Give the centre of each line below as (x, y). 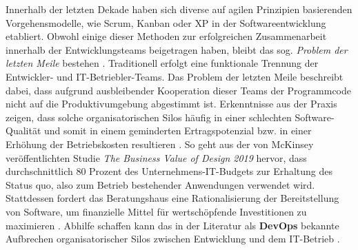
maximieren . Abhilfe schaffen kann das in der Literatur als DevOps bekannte (172, 225)
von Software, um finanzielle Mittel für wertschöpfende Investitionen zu (156, 211)
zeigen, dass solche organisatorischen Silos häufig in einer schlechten (149, 117)
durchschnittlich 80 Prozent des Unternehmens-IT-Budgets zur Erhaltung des (169, 171)
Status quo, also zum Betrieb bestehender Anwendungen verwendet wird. (160, 184)
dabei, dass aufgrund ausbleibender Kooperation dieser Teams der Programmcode (179, 90)
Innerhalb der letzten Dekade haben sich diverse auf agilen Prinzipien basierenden (179, 9)
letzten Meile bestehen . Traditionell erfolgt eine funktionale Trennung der (162, 63)
